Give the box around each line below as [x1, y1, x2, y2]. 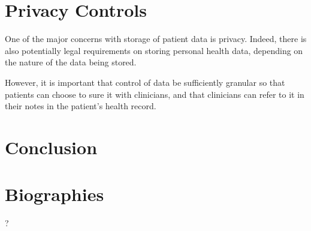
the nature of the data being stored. [5, 56, 137, 68]
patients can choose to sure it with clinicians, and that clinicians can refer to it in [5, 88, 304, 100]
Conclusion [5, 134, 98, 159]
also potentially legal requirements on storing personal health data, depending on [5, 44, 303, 56]
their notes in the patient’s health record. [5, 100, 156, 112]
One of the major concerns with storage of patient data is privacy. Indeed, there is [5, 32, 307, 45]
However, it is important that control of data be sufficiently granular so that [5, 76, 285, 88]
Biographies [5, 182, 104, 206]
